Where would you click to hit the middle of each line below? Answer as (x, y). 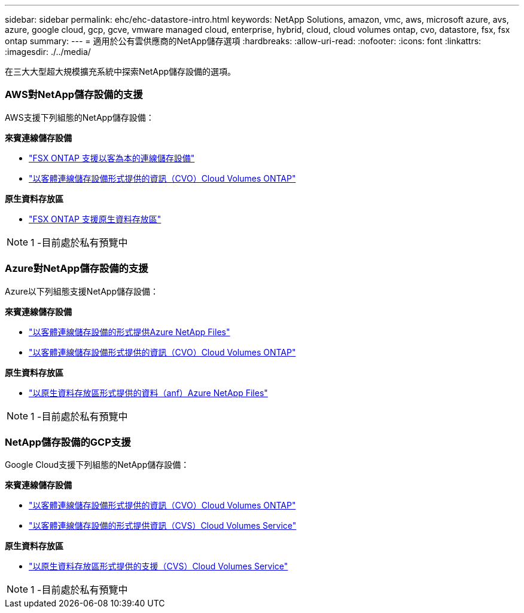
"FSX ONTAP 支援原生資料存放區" (95, 219)
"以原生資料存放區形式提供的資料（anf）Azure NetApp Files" (148, 393)
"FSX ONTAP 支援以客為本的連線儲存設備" (112, 158)
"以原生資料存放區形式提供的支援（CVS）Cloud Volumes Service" (159, 566)
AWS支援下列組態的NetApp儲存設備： (80, 117)
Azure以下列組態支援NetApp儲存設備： (82, 291)
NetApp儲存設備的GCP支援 (68, 442)
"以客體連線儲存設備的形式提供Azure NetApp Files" (130, 332)
